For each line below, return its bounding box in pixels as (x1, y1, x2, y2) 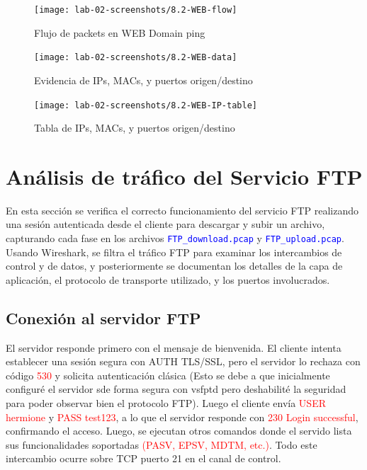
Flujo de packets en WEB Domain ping (34, 25, 205, 40)
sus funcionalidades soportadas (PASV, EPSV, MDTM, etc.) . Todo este (6, 437, 317, 452)
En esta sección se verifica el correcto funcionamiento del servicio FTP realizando (6, 202, 359, 217)
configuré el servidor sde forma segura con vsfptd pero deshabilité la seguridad (6, 382, 346, 396)
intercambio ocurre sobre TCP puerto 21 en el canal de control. (6, 451, 281, 466)
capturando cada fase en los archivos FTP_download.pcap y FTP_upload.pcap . (6, 231, 344, 246)
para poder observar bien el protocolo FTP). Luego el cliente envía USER (6, 396, 326, 411)
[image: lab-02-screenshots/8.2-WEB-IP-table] (34, 100, 257, 110)
